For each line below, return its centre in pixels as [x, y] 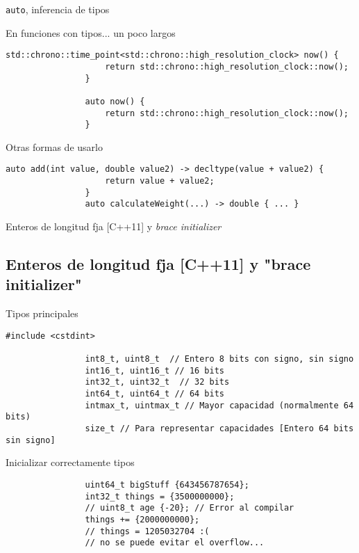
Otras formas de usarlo [54, 146]
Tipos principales [42, 313]
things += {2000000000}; [142, 519]
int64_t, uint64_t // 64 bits [155, 394]
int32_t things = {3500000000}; [160, 496]
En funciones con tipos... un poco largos [91, 32]
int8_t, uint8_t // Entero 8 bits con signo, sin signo [219, 359]
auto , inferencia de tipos [58, 9]
